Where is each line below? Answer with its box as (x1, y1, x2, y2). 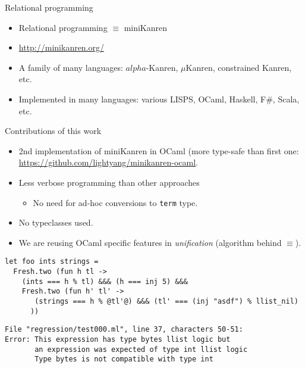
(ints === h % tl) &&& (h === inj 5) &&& (21, 277, 188, 286)
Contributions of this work (5, 124, 102, 137)
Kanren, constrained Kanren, (185, 61, 292, 73)
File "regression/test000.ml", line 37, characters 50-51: (5, 325, 243, 334)
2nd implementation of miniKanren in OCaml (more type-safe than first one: (18, 144, 299, 157)
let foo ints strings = (5, 257, 99, 266)
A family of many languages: (18, 61, 123, 73)
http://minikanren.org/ (18, 41, 105, 54)
